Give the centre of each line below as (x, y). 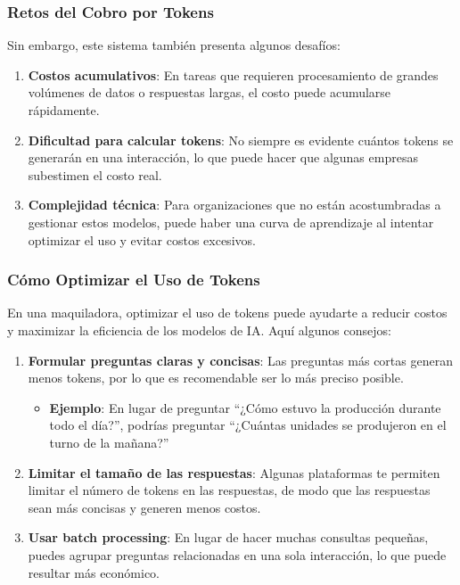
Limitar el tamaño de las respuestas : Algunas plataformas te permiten (234, 472)
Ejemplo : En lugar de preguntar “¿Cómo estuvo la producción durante (245, 407)
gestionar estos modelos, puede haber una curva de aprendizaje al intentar (231, 222)
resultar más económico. (94, 572)
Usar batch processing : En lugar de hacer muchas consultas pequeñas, (228, 537)
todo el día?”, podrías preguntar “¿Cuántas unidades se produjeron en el (248, 425)
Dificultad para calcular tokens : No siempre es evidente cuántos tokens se (241, 140)
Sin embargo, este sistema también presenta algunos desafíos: (174, 45)
